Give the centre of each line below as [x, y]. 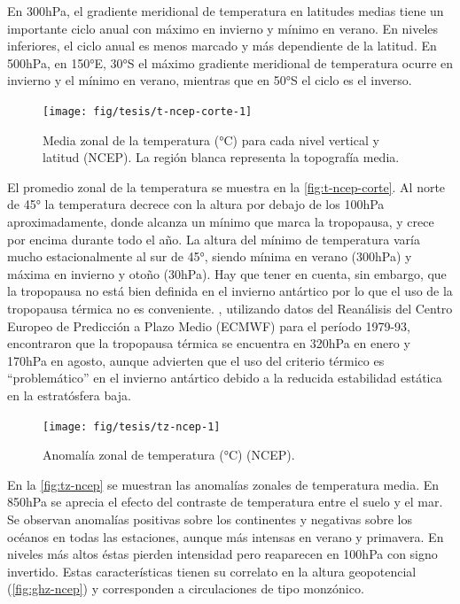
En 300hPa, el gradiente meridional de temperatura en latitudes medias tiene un [226, 11]
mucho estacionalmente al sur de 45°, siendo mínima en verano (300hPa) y [210, 256]
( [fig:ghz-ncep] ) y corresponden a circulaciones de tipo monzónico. [186, 589]
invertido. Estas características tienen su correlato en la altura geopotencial [212, 571]
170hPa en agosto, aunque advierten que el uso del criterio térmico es [196, 360]
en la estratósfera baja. [69, 395]
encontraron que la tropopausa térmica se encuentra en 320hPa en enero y [209, 343]
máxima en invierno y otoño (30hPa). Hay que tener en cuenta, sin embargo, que [227, 273]
